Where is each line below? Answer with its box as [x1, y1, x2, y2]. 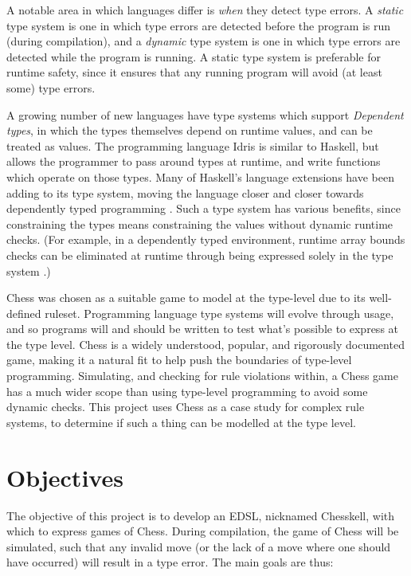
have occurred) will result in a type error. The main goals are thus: [6, 554, 334, 570]
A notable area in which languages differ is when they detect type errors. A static [6, 2, 404, 18]
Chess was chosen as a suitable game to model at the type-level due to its [6, 289, 366, 306]
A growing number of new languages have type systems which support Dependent [6, 106, 404, 123]
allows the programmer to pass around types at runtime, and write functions [6, 153, 381, 170]
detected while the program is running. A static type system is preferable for [6, 48, 381, 65]
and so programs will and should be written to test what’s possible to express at [6, 320, 399, 337]
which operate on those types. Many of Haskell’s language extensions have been [6, 168, 394, 185]
